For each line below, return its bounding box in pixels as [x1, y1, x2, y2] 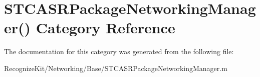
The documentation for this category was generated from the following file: [4, 46, 234, 57]
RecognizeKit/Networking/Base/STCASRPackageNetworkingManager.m [4, 63, 227, 73]
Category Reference [36, 17, 175, 38]
